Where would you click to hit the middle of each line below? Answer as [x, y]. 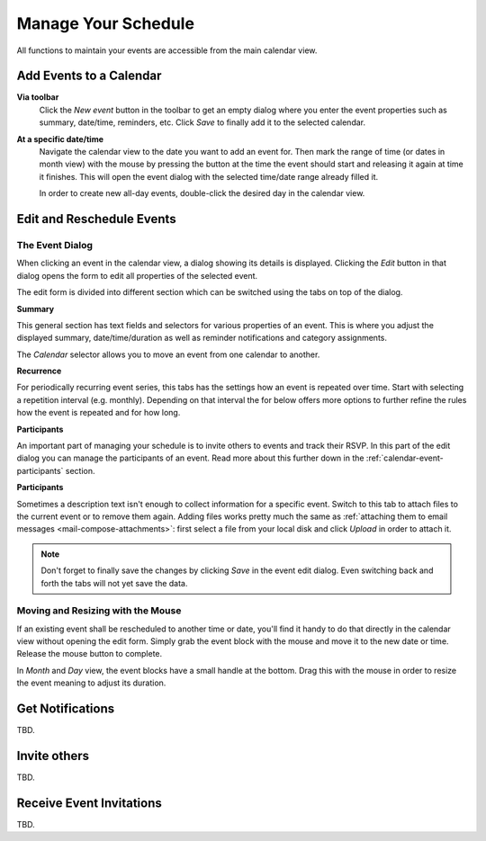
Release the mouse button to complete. [90, 654]
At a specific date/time [60, 139]
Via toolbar [38, 97]
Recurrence [39, 371]
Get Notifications [66, 709]
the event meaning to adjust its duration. [91, 683]
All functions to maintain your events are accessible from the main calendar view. [167, 50]
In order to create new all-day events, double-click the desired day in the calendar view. [202, 193]
